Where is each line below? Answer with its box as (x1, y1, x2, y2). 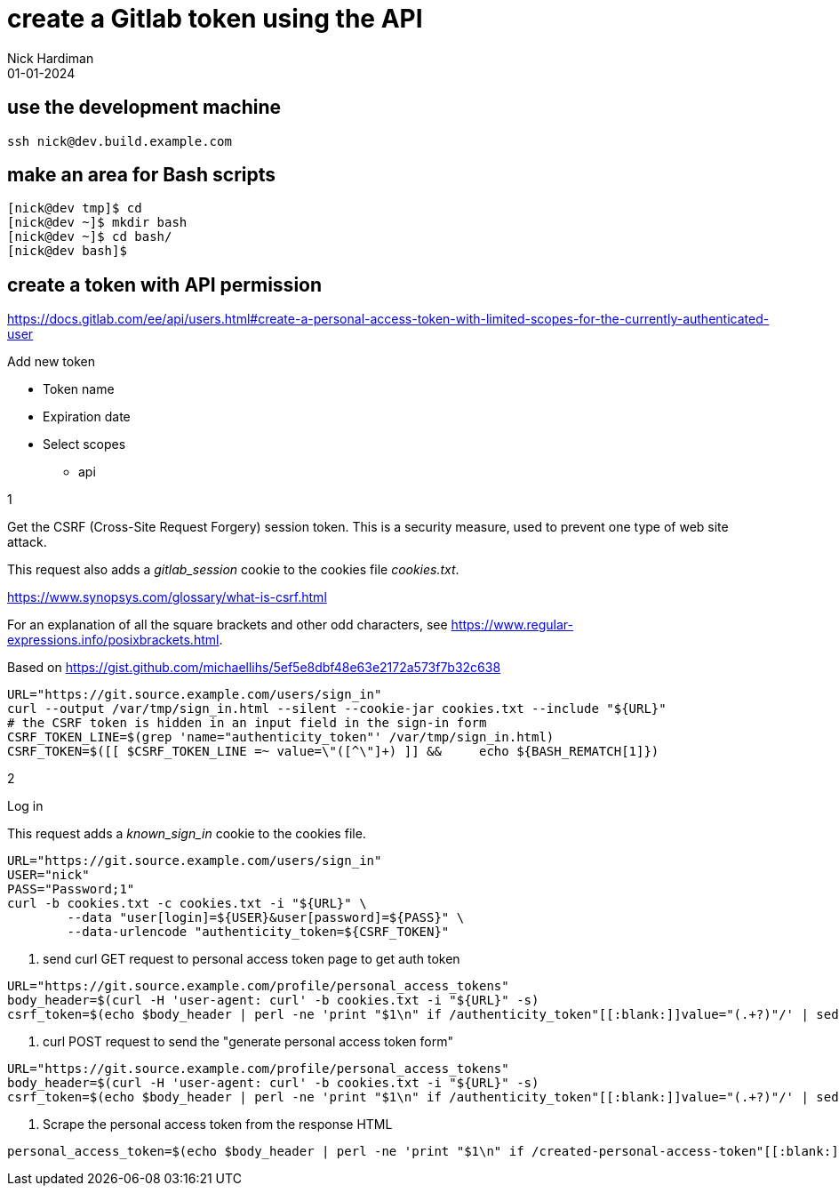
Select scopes (43, 436, 126, 452)
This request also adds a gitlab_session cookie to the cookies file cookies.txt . (7, 562, 459, 578)
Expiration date (43, 409, 131, 425)
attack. (7, 534, 47, 550)
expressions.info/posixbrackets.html (7, 632, 220, 648)
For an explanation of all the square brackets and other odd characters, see (7, 617, 448, 633)
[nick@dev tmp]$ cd (7, 201, 142, 216)
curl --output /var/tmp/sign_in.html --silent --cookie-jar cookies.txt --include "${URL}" (7, 701, 667, 717)
